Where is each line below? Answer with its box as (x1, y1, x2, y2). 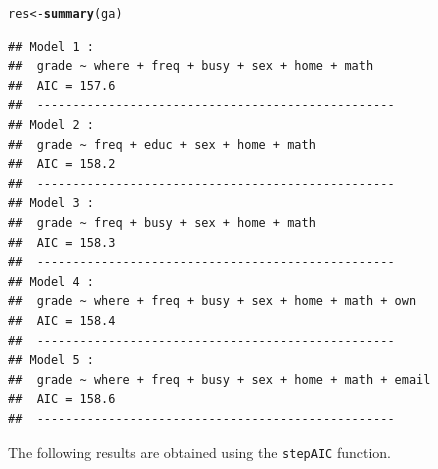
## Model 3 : (8, 196, 94, 211)
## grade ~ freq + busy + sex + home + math (8, 216, 316, 230)
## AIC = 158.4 (8, 313, 116, 328)
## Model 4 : (8, 274, 94, 289)
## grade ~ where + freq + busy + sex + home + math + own (8, 294, 417, 309)
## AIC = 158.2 (8, 157, 116, 172)
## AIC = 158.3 (8, 235, 116, 250)
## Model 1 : (8, 39, 94, 54)
